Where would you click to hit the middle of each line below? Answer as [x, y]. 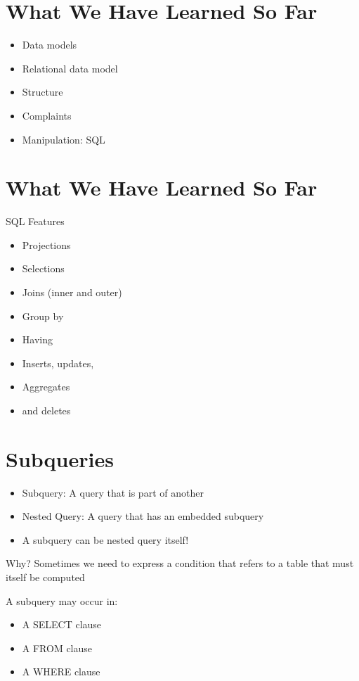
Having [37, 339]
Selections [43, 268]
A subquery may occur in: [62, 600]
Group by [43, 316]
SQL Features [35, 221]
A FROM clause [57, 648]
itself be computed [45, 577]
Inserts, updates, [58, 363]
